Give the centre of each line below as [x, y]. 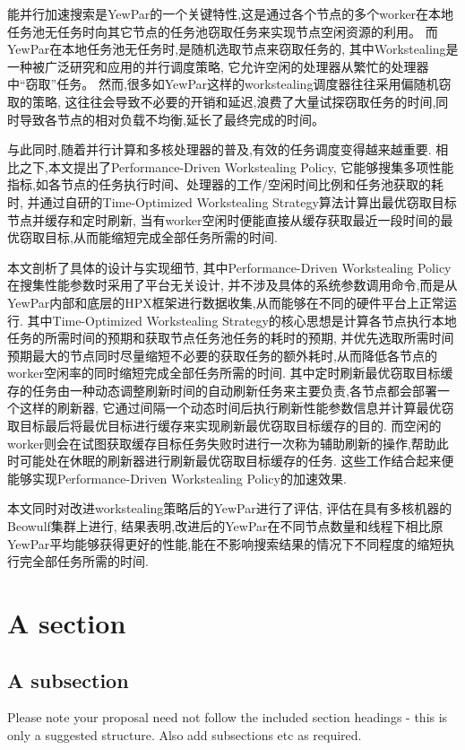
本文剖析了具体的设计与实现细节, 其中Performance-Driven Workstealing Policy [229, 267]
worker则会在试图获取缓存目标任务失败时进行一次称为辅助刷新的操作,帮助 [222, 443]
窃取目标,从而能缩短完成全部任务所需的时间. [148, 237]
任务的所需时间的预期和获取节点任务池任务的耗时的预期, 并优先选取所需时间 [231, 338]
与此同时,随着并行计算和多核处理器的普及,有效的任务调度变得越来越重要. [220, 149]
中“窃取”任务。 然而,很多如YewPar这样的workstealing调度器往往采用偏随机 [223, 84]
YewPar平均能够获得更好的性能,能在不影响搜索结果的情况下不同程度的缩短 [225, 543]
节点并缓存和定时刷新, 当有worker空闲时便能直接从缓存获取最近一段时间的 [224, 219]
